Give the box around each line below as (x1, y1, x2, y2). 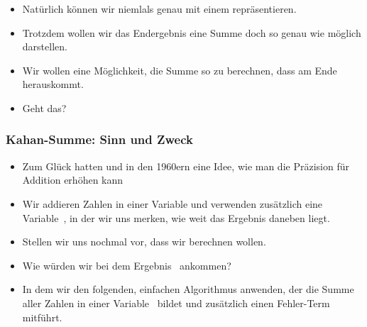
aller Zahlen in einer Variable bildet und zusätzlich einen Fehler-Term (22, 295, 330, 310)
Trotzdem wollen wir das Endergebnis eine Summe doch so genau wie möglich (22, 25, 361, 40)
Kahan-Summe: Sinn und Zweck (6, 131, 193, 148)
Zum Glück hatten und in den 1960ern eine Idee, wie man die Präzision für (22, 158, 349, 173)
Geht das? (22, 100, 67, 115)
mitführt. (22, 309, 62, 324)
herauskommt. (22, 77, 84, 92)
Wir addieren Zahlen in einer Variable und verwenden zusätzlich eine (22, 196, 323, 211)
